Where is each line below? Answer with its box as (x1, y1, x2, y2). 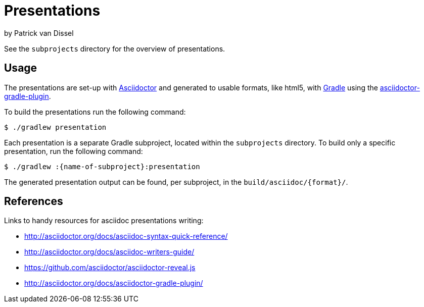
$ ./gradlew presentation (4, 123, 107, 131)
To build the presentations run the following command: (4, 107, 186, 116)
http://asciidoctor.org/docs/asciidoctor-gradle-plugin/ (24, 279, 203, 288)
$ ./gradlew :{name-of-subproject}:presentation (4, 162, 200, 171)
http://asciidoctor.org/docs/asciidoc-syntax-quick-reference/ (24, 232, 228, 241)
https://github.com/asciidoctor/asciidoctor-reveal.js (24, 263, 196, 272)
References (4, 195, 63, 208)
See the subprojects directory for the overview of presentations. (4, 44, 225, 53)
